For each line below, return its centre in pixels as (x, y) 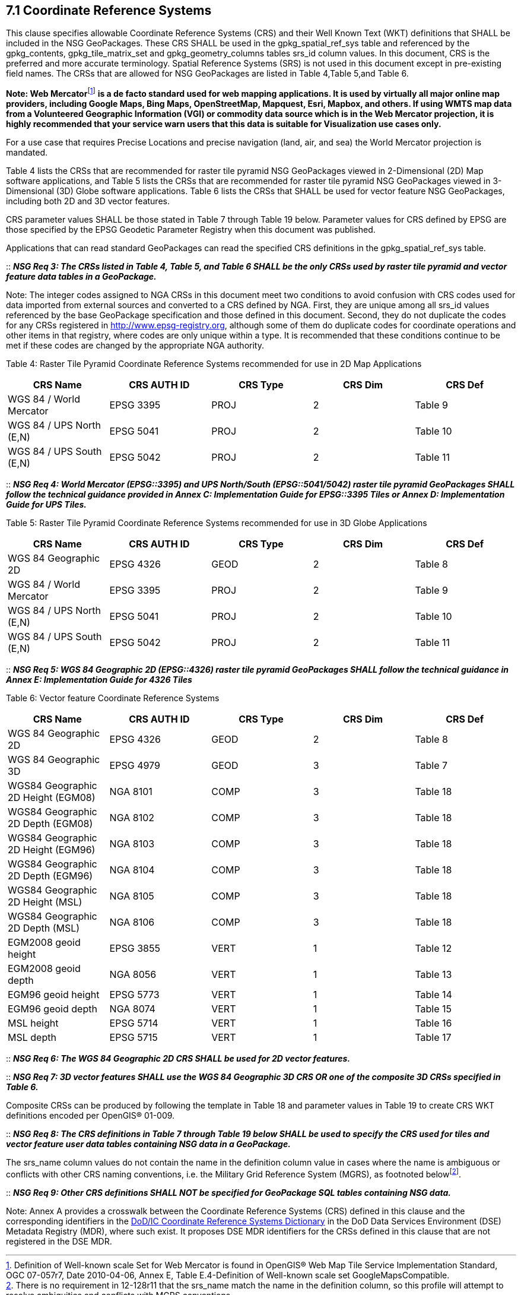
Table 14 (433, 995)
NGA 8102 (132, 818)
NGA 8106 (132, 922)
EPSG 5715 (134, 1038)
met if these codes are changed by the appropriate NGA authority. (135, 346)
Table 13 (433, 975)
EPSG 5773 (134, 995)
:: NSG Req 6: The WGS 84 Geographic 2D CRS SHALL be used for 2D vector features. (178, 1059)
